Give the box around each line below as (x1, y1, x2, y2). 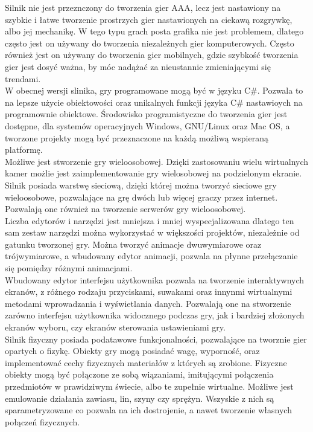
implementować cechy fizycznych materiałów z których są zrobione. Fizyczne (5, 356, 287, 369)
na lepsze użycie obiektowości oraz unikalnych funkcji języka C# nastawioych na (5, 95, 303, 108)
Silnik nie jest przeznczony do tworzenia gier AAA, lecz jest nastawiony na (5, 1, 281, 13)
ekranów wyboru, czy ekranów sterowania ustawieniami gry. (5, 321, 226, 334)
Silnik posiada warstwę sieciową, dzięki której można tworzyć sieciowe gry (5, 178, 277, 191)
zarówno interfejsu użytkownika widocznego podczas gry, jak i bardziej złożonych (5, 309, 305, 321)
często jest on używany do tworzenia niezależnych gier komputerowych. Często (5, 36, 294, 49)
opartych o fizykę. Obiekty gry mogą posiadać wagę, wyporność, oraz (5, 344, 260, 357)
